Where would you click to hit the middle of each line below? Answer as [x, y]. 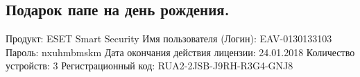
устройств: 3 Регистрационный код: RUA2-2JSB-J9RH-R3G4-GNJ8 [149, 66]
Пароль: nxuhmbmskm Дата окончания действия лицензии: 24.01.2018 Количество [180, 52]
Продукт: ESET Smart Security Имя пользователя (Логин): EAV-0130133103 [169, 38]
